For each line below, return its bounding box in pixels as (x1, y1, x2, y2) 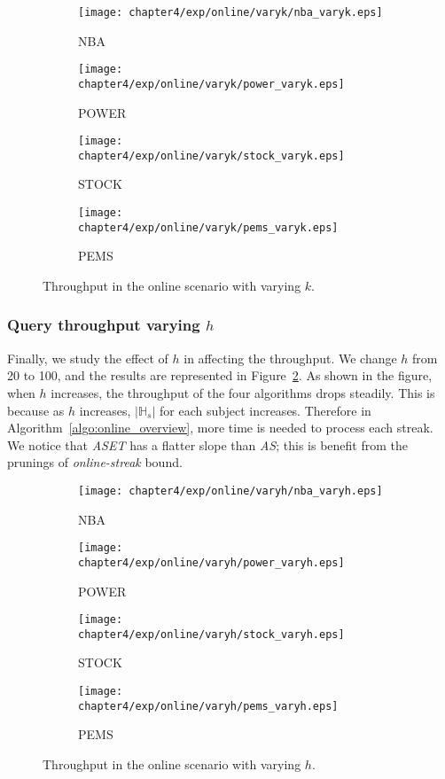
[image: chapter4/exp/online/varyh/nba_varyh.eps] (78, 484, 383, 497)
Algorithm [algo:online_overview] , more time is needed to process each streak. (7, 418, 433, 437)
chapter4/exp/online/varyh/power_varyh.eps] (78, 556, 345, 569)
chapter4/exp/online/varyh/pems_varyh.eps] (78, 699, 339, 713)
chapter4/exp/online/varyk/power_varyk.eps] (78, 77, 345, 90)
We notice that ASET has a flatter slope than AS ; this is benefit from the (7, 435, 408, 454)
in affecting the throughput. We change (183, 348, 397, 367)
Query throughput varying (7, 314, 200, 336)
